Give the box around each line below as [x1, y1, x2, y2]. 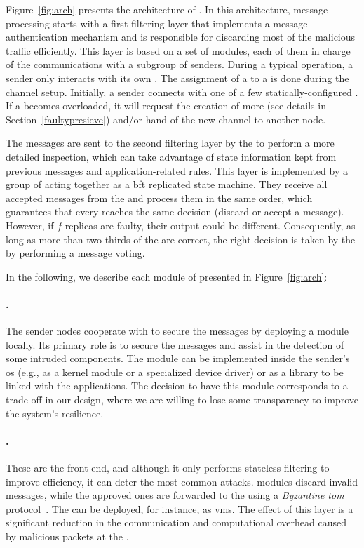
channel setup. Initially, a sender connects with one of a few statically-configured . [6, 84, 358, 99]
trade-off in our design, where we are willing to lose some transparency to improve [6, 392, 358, 407]
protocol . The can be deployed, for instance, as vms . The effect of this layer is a [6, 501, 353, 516]
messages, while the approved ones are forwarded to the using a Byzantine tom [6, 488, 344, 502]
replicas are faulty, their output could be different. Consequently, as [65, 218, 356, 232]
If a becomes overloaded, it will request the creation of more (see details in [6, 98, 326, 113]
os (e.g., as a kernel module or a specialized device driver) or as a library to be [6, 364, 344, 379]
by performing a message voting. [6, 246, 145, 260]
